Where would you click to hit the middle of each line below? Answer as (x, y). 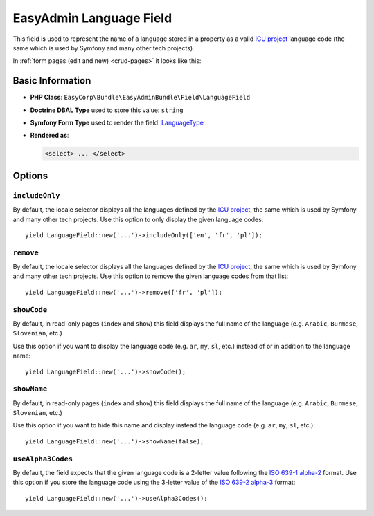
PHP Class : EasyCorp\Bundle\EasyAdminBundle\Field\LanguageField (140, 98)
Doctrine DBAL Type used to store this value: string (107, 110)
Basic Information (52, 81)
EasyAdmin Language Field (92, 18)
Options (30, 175)
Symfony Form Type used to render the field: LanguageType (117, 123)
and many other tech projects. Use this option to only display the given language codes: (138, 219)
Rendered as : (50, 136)
